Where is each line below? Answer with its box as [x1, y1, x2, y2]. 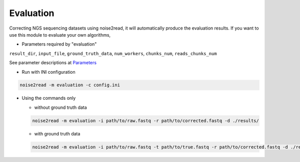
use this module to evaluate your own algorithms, [9, 32, 111, 38]
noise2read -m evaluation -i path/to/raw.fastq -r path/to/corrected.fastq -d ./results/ [32, 118, 259, 123]
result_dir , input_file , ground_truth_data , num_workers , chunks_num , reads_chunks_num [9, 50, 217, 56]
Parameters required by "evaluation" [21, 41, 97, 47]
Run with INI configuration [21, 69, 76, 75]
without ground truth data [34, 104, 87, 110]
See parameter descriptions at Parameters [9, 60, 97, 66]
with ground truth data [34, 130, 80, 136]
